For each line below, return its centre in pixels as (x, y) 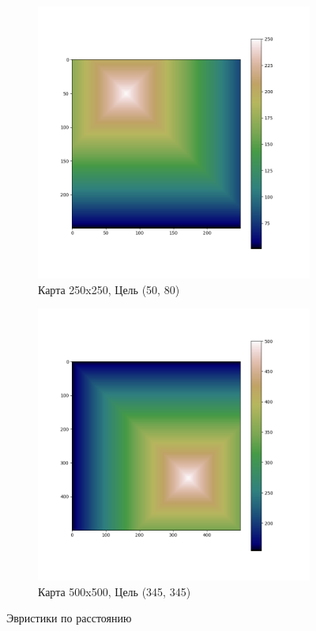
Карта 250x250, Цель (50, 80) (109, 289)
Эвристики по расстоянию (69, 618)
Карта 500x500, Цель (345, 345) (115, 591)
